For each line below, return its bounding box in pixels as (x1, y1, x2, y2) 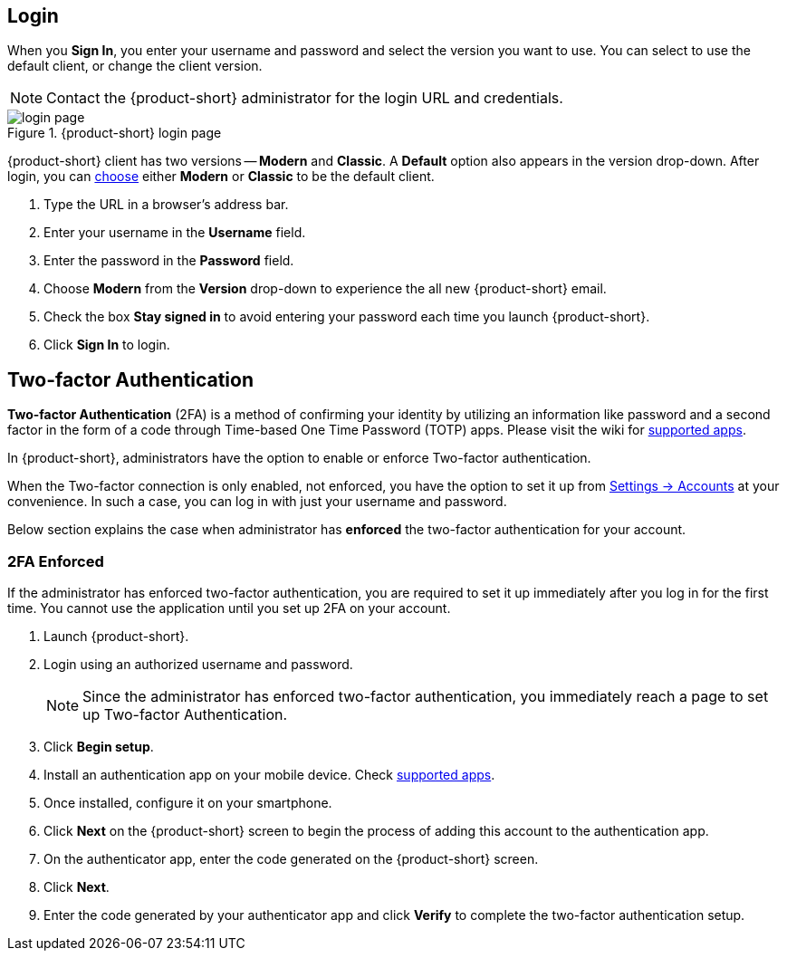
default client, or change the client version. (7, 58, 263, 74)
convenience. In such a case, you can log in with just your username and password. (7, 493, 507, 510)
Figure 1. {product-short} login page (7, 125, 222, 141)
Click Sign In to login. (43, 337, 170, 353)
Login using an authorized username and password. (43, 656, 353, 673)
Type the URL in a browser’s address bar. (43, 196, 289, 213)
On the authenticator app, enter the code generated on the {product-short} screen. (43, 851, 539, 867)
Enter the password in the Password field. (43, 253, 294, 269)
